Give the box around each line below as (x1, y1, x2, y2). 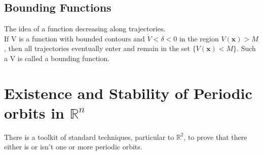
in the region (179, 33, 219, 43)
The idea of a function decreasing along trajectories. (4, 23, 166, 34)
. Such (237, 43, 256, 54)
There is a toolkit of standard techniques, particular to (4, 131, 174, 142)
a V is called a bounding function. (4, 53, 110, 63)
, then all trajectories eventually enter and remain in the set (4, 43, 191, 54)
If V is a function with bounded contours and (4, 33, 145, 43)
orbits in (4, 102, 64, 123)
